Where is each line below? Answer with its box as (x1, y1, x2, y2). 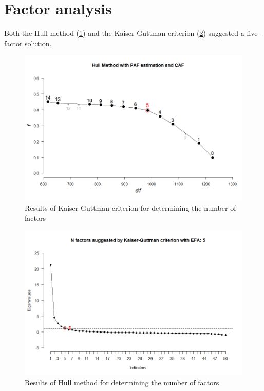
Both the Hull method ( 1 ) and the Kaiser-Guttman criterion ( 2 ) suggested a (4, 28, 244, 38)
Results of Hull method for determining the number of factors (25, 377, 219, 387)
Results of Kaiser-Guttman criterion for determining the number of (25, 202, 236, 213)
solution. (25, 37, 52, 48)
